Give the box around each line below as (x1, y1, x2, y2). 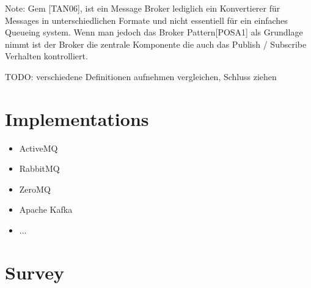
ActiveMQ (19, 141, 58, 154)
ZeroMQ (19, 182, 51, 195)
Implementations (5, 106, 149, 131)
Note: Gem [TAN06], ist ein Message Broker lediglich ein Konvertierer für (5, 2, 280, 14)
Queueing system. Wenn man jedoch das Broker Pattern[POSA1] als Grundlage (5, 26, 303, 39)
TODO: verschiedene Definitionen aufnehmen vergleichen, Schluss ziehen (5, 70, 277, 83)
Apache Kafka (19, 203, 73, 216)
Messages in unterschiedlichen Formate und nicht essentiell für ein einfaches (5, 13, 288, 26)
